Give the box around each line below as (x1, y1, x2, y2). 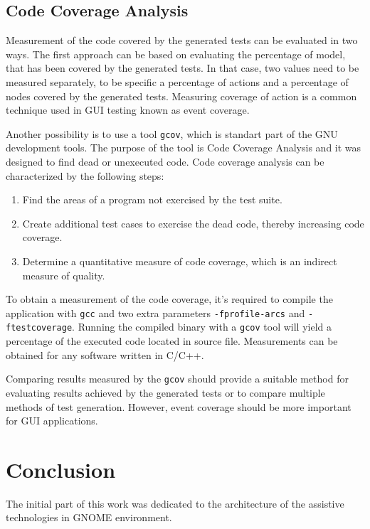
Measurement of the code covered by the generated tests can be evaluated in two (6, 33, 358, 48)
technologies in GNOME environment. (6, 510, 172, 525)
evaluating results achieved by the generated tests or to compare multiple (6, 385, 325, 400)
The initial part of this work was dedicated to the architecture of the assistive (6, 496, 344, 511)
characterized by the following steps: (6, 168, 164, 183)
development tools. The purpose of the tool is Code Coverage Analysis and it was (6, 140, 361, 155)
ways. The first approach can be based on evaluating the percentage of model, (6, 46, 346, 61)
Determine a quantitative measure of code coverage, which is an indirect (22, 253, 337, 268)
